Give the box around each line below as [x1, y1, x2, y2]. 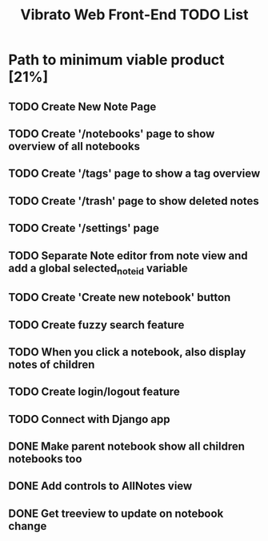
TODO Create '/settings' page [8, 222, 160, 235]
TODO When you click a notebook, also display [8, 345, 246, 359]
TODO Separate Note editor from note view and [8, 249, 248, 262]
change [8, 519, 47, 533]
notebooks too [8, 452, 82, 466]
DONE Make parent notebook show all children [8, 440, 246, 454]
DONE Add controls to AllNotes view [8, 479, 193, 493]
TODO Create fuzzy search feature [8, 318, 185, 332]
